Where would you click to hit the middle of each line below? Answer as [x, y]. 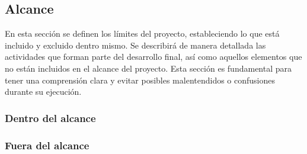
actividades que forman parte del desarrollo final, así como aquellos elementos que [153, 57]
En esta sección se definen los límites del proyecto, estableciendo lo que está [142, 33]
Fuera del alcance [47, 145]
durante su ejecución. [43, 92]
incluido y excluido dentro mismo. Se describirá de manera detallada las [135, 45]
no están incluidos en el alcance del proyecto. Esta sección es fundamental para [148, 68]
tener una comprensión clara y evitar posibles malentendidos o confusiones [140, 80]
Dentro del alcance [50, 118]
